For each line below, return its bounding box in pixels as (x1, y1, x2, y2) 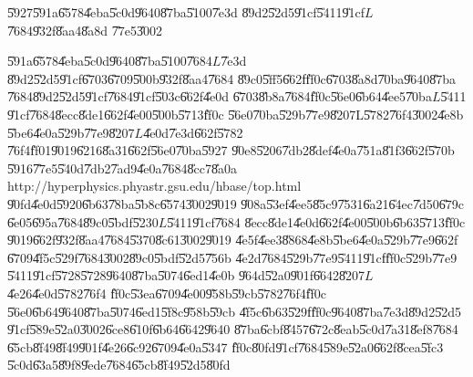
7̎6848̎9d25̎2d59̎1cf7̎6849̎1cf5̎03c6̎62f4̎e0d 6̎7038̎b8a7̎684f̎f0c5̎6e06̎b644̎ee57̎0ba (7, 87, 432, 106)
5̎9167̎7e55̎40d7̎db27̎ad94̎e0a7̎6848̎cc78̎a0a (7, 158, 237, 177)
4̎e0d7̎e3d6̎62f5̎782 (143, 122, 243, 141)
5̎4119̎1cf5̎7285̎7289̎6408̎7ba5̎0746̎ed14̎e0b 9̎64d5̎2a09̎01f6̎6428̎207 (7, 266, 365, 285)
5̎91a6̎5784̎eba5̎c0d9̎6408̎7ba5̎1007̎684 (7, 51, 212, 70)
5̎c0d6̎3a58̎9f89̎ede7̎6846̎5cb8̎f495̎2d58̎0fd (7, 355, 231, 374)
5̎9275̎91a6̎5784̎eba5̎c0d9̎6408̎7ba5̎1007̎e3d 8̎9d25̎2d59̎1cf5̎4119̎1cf (7, 3, 365, 21)
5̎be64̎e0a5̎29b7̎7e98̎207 (7, 122, 135, 141)
